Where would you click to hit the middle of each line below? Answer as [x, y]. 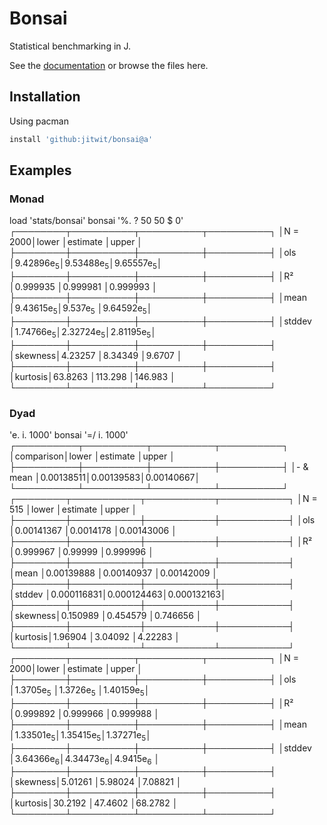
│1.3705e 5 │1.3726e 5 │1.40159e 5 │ [80, 691]
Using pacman [39, 121]
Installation [45, 97]
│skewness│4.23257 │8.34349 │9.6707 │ [96, 355]
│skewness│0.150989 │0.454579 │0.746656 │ [105, 615]
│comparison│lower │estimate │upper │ [92, 456]
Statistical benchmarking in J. [70, 46]
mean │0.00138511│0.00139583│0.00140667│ [105, 477]
